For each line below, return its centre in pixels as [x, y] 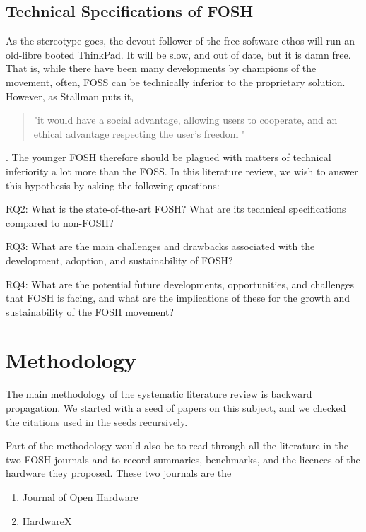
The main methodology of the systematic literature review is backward [159, 394]
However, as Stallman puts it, [70, 96]
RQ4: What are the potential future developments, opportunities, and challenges [180, 284]
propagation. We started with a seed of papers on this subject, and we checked [176, 408]
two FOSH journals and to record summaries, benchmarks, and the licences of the [183, 459]
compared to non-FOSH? [60, 222]
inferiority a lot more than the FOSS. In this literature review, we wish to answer [182, 171]
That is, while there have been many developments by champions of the [161, 68]
